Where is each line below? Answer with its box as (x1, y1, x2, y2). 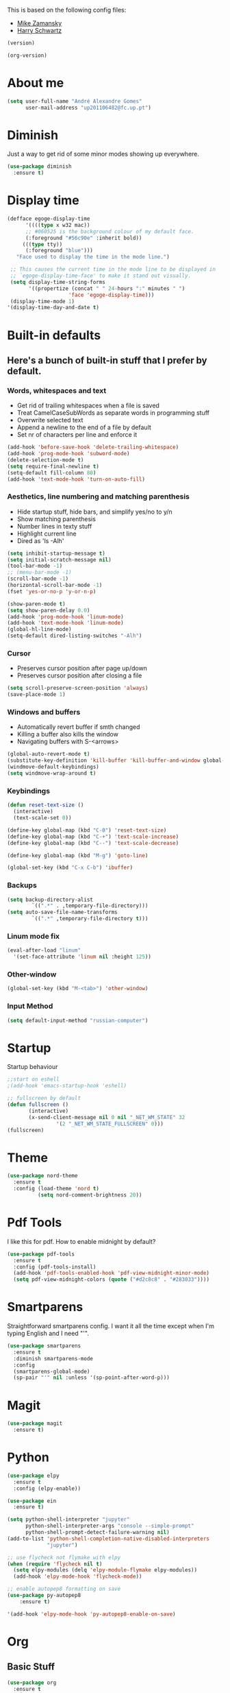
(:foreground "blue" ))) (25, 247, 94, 254)
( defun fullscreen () (7, 1101, 69, 1108)
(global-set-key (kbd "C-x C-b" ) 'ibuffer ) (7, 864, 133, 872)
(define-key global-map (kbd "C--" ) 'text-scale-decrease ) (7, 839, 179, 846)
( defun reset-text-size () (7, 802, 84, 808)
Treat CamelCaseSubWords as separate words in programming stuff (16, 409, 210, 417)
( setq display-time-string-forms (10, 278, 106, 285)
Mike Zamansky (16, 19, 62, 27)
